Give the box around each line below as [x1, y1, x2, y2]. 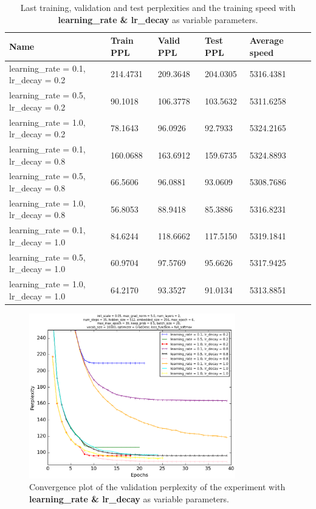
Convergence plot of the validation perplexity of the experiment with [29, 480, 286, 493]
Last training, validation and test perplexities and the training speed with [20, 1, 296, 13]
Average [249, 34, 284, 47]
